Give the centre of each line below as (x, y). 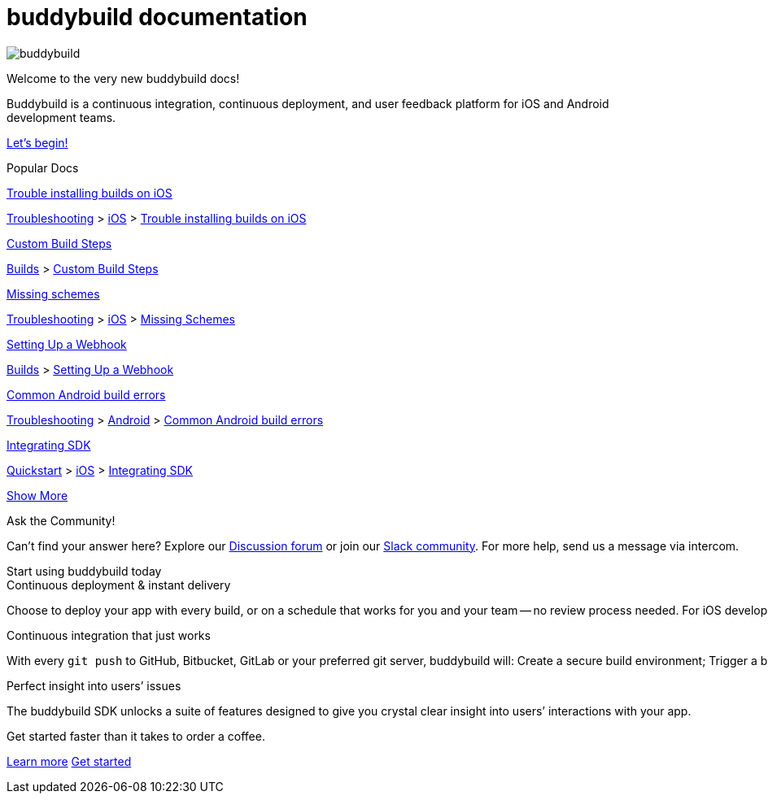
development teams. (61, 117)
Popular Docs (43, 167)
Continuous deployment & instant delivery (119, 585)
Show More (37, 495)
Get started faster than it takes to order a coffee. (136, 736)
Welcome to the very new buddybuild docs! (123, 78)
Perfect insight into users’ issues (94, 685)
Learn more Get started (69, 761)
